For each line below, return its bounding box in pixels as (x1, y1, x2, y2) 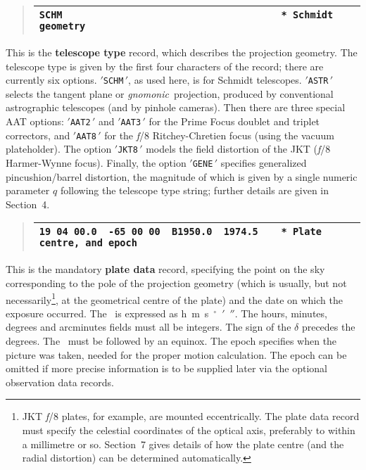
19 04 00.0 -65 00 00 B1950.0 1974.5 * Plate (39, 226, 322, 238)
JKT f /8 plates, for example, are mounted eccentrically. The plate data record (22, 409, 360, 424)
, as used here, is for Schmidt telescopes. (128, 72, 302, 87)
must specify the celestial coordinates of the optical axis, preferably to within (22, 423, 355, 438)
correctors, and (6, 127, 70, 142)
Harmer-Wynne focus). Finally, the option (6, 155, 187, 170)
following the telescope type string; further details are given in (60, 183, 329, 198)
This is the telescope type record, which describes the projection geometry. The (6, 45, 358, 59)
